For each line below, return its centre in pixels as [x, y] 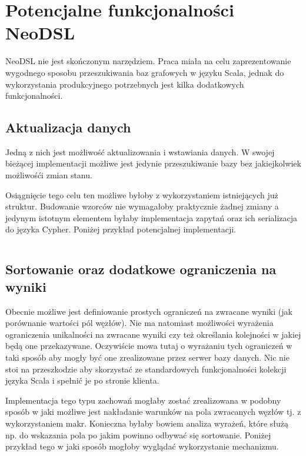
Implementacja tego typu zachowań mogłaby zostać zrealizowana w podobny [143, 400]
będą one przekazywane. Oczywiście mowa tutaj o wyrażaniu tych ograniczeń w [149, 346]
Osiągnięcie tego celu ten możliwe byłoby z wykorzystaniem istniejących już [142, 194]
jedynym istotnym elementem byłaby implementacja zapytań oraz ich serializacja [152, 217]
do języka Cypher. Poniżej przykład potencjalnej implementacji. [121, 229]
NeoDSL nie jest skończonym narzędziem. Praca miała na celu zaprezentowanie [148, 61]
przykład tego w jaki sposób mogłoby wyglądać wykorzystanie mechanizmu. [142, 446]
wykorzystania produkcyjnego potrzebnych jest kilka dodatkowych [125, 84]
